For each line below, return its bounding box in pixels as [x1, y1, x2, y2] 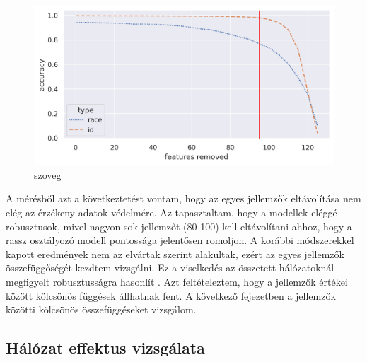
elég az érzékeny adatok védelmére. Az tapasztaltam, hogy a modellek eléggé [6, 205, 337, 220]
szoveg [34, 167, 62, 182]
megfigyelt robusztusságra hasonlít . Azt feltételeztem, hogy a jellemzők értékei [6, 274, 348, 288]
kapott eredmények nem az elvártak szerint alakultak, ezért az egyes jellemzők [6, 246, 344, 261]
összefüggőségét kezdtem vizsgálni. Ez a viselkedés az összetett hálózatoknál [6, 260, 334, 275]
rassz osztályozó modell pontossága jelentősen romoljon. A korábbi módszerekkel [6, 233, 354, 247]
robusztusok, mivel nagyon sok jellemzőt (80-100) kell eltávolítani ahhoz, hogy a [6, 218, 352, 233]
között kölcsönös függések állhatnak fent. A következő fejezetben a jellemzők [6, 288, 336, 303]
